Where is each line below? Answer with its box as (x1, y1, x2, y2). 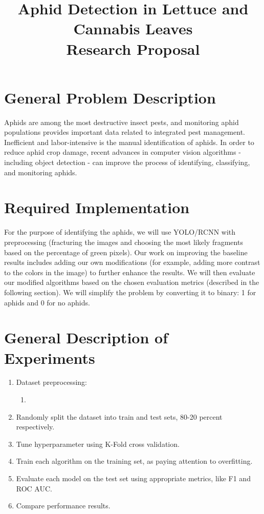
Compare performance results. (16, 500, 111, 511)
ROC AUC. (16, 483, 52, 494)
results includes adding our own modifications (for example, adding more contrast (4, 257, 260, 268)
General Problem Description (4, 87, 216, 108)
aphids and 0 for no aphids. (4, 297, 90, 307)
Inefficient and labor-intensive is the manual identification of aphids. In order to (4, 136, 254, 147)
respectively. (16, 421, 55, 432)
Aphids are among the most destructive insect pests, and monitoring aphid (4, 116, 239, 127)
